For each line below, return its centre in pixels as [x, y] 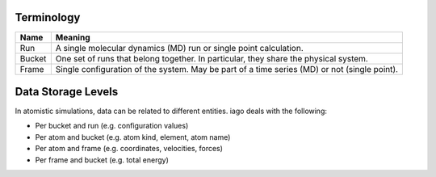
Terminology [48, 17]
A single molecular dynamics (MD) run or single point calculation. [180, 48]
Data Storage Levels [67, 92]
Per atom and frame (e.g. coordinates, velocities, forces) [129, 149]
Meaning [73, 37]
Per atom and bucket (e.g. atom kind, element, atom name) [133, 137]
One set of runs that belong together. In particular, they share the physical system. [212, 58]
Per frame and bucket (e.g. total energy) [102, 160]
